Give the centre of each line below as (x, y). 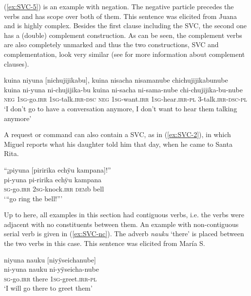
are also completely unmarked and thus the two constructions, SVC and (111, 44)
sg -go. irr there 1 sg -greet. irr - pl (50, 278)
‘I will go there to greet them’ (48, 288)
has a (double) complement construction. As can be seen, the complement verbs (123, 35)
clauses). (17, 63)
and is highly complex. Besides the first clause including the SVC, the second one (125, 26)
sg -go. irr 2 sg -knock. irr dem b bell (54, 189)
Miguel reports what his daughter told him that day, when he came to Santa (118, 144)
